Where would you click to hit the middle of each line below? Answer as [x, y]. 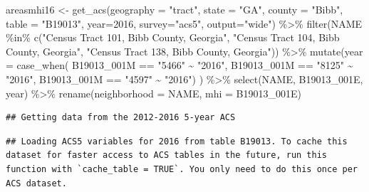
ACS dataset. [36, 183]
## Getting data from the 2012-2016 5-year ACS [121, 118]
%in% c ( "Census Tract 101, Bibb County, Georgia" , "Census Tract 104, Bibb [173, 37]
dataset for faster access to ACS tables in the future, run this [167, 155]
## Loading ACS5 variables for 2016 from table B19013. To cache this [177, 141]
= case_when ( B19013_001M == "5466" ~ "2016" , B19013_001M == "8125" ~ [180, 65]
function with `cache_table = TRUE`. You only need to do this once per [182, 169]
